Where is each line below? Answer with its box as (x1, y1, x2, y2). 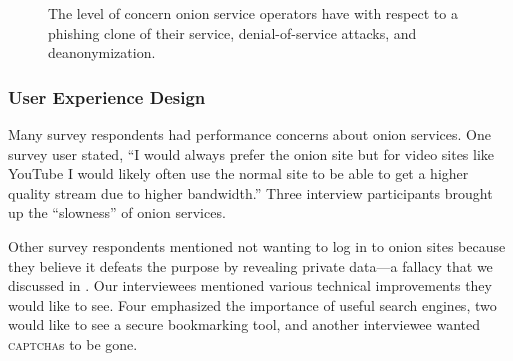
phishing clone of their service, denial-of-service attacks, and (48, 22, 417, 43)
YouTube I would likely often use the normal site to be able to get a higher (8, 163, 469, 184)
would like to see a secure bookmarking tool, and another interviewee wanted (8, 314, 481, 335)
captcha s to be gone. (8, 333, 138, 354)
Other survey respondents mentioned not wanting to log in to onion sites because (8, 235, 506, 256)
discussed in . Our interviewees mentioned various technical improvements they (8, 275, 492, 296)
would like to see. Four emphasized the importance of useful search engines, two (8, 294, 497, 315)
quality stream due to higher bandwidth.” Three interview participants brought (8, 182, 493, 203)
